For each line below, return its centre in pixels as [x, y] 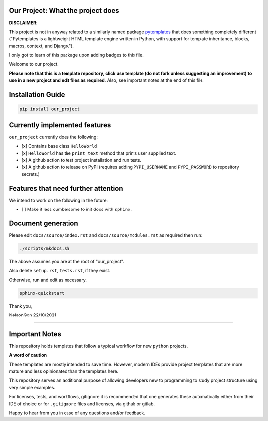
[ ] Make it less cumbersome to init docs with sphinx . [76, 209]
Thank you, [21, 306]
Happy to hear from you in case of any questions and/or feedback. [77, 413]
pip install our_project [50, 109]
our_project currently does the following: [53, 137]
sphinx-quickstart [42, 293]
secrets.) [31, 174]
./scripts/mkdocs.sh [44, 248]
